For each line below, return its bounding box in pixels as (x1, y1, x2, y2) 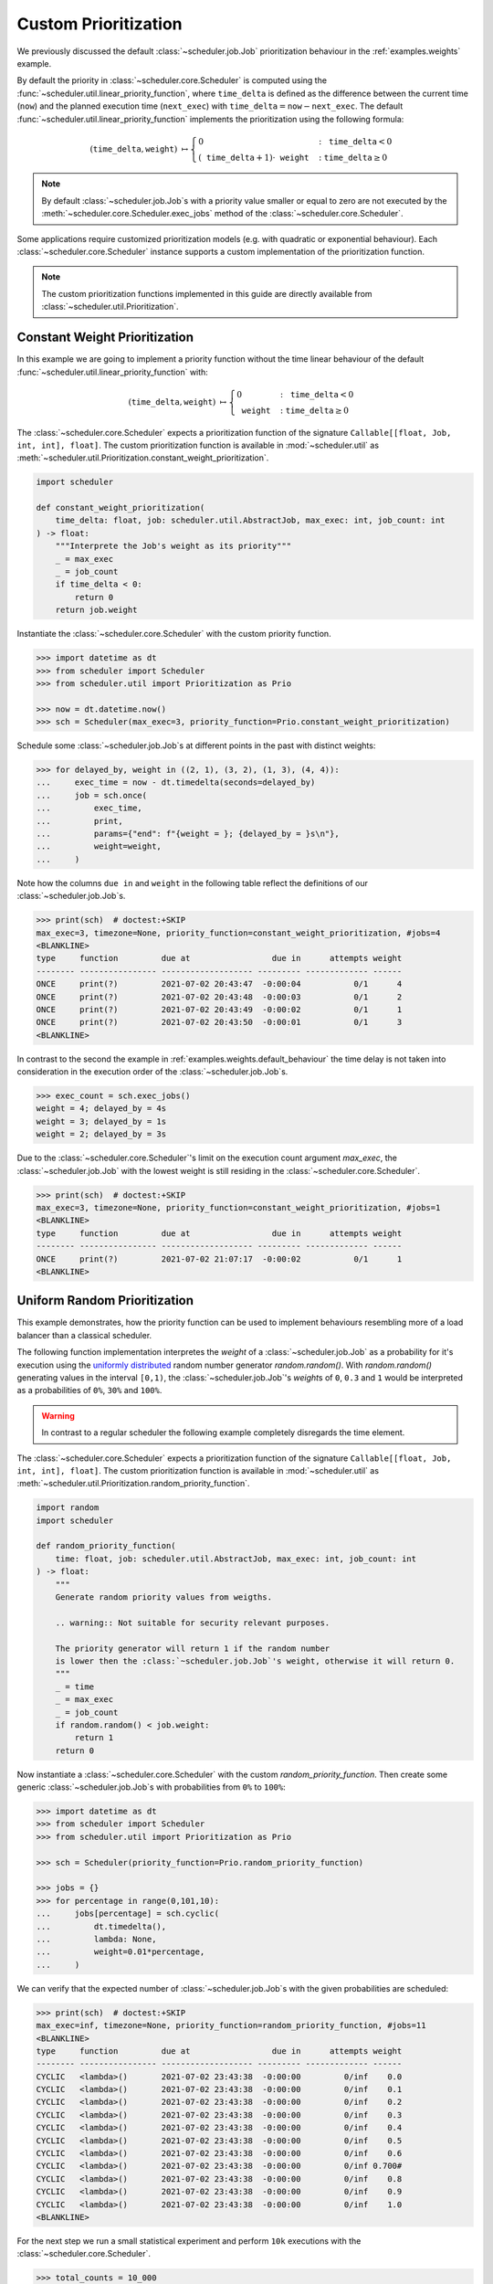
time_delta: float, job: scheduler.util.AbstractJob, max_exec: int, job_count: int (55, 515, 446, 525)
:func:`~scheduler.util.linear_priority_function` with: (16, 366, 209, 377)
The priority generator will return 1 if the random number (55, 1643, 330, 1654)
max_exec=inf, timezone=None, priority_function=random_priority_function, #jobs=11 (36, 2020, 426, 2031)
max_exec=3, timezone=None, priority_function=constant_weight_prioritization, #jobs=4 (36, 927, 441, 938)
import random (36, 1503, 100, 1513)
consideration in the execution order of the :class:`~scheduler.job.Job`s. (16, 1066, 288, 1077)
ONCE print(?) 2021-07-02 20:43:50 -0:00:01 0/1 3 (36, 1017, 403, 1028)
